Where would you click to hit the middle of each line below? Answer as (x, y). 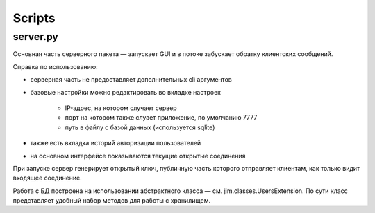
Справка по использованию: (56, 66)
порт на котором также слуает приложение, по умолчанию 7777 (161, 118)
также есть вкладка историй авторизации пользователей (116, 143)
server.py (36, 37)
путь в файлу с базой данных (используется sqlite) (140, 127)
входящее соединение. (48, 178)
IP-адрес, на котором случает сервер (121, 108)
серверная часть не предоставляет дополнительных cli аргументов (131, 80)
